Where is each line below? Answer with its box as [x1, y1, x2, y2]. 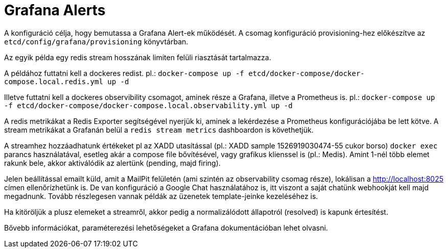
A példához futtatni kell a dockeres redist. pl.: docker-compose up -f [4, 68, 244, 78]
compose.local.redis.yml [4, 77, 103, 86]
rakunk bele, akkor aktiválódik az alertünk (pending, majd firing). [4, 158, 221, 167]
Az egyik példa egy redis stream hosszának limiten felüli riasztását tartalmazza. [4, 53, 271, 62]
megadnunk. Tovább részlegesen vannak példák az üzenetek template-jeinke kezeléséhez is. [4, 191, 318, 200]
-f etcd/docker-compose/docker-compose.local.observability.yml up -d [4, 101, 293, 110]
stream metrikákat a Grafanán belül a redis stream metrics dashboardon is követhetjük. [4, 125, 314, 134]
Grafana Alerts [4, 2, 106, 19]
